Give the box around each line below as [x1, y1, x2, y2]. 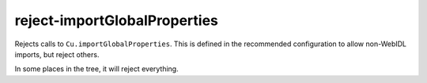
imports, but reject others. [14, 49, 100, 59]
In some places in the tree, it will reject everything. [14, 64, 179, 74]
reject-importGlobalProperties [14, 12, 219, 29]
